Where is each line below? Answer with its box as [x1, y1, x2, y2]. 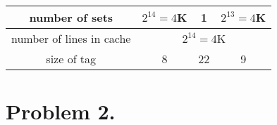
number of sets [29, 9, 113, 25]
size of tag [46, 51, 97, 67]
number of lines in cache [11, 30, 131, 46]
